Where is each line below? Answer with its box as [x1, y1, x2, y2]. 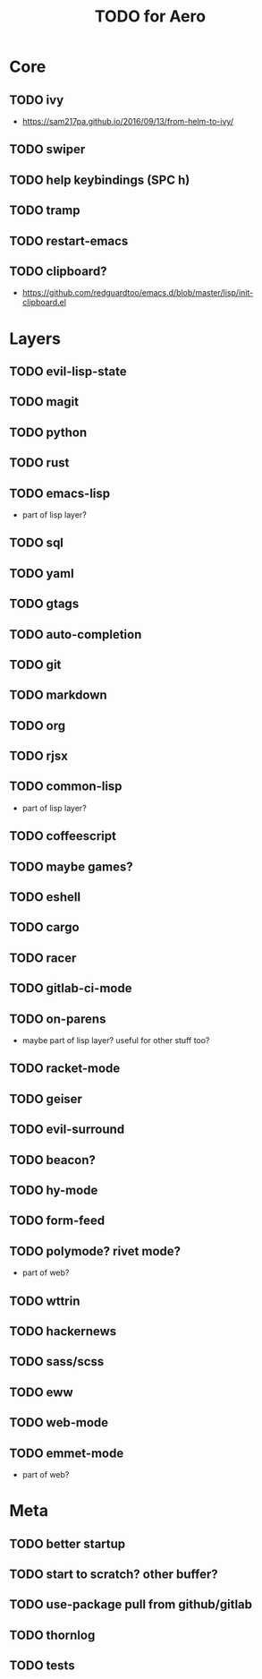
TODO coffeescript [9, 828, 116, 844]
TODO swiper [9, 141, 86, 158]
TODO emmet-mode [9, 1445, 124, 1461]
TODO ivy [9, 92, 64, 107]
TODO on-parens [9, 1011, 106, 1026]
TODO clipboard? [9, 263, 107, 278]
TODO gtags [9, 596, 80, 612]
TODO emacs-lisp [9, 485, 111, 501]
